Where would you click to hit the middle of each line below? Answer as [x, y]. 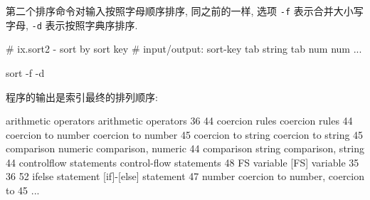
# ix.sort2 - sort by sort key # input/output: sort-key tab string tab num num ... [184, 49]
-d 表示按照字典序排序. [85, 25]
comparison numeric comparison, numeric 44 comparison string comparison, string [185, 148]
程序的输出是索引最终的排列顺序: [82, 96]
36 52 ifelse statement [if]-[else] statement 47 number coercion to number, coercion [185, 176]
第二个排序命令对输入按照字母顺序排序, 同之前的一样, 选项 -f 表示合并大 [175, 11]
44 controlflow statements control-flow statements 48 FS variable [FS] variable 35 [183, 162]
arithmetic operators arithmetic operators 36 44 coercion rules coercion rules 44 [179, 121]
